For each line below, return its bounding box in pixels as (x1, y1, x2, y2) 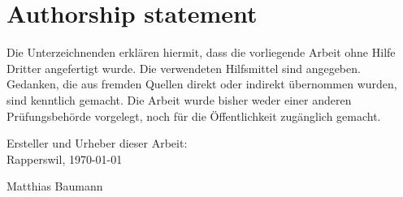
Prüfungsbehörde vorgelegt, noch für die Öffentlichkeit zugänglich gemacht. (6, 107, 381, 124)
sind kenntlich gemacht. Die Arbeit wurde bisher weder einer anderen (6, 91, 352, 108)
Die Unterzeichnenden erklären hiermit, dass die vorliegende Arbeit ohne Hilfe (6, 44, 396, 61)
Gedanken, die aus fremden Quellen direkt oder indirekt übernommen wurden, (6, 75, 397, 92)
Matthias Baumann (6, 178, 103, 195)
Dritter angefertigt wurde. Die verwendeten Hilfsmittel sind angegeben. (6, 59, 361, 76)
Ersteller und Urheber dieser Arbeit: (6, 135, 188, 152)
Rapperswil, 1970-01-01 (6, 150, 123, 167)
